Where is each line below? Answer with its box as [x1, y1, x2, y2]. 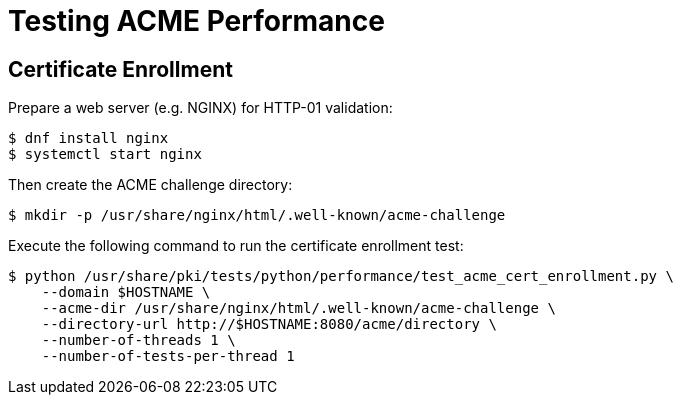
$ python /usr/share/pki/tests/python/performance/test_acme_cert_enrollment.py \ [8, 268, 674, 285]
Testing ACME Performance [8, 4, 385, 38]
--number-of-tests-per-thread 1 [41, 348, 295, 365]
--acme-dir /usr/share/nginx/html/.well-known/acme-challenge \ [41, 300, 556, 317]
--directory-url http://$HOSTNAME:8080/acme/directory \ [41, 316, 497, 333]
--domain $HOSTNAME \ [41, 284, 211, 301]
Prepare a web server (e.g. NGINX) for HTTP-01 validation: [8, 99, 393, 117]
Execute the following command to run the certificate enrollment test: [8, 237, 464, 255]
